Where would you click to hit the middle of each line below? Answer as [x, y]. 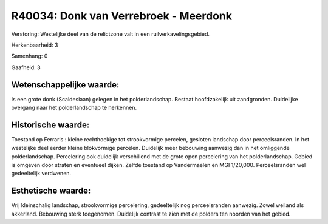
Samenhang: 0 [29, 56]
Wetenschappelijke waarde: [65, 85]
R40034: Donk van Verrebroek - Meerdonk [121, 16]
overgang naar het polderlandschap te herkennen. [74, 108]
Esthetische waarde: [51, 191]
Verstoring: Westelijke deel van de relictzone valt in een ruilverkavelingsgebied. [110, 34]
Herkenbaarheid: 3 [35, 45]
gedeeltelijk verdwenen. [41, 174]
